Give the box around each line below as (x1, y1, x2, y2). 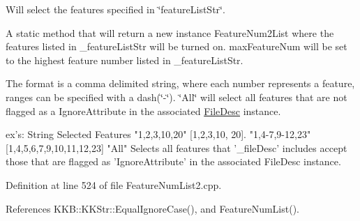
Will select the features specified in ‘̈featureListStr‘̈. (6, 2, 225, 16)
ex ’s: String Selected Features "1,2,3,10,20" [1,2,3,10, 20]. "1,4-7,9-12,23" (6, 127, 311, 142)
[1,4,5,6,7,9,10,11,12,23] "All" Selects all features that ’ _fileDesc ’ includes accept (6, 140, 347, 155)
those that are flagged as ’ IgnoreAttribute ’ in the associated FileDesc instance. (6, 154, 341, 169)
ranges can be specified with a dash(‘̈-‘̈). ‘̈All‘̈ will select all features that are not (6, 89, 347, 104)
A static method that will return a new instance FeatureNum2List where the (6, 25, 334, 40)
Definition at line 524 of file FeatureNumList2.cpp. (6, 177, 222, 192)
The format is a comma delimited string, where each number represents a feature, (6, 76, 355, 91)
